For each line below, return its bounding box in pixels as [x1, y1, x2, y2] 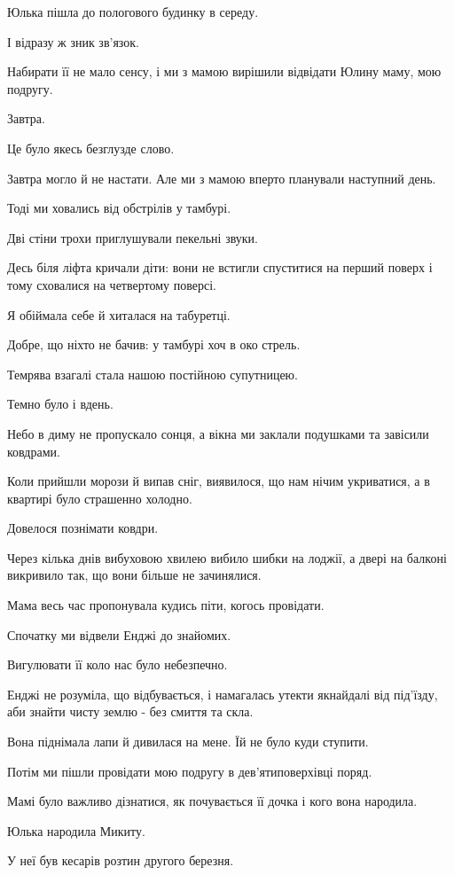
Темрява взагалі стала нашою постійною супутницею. [7, 364, 298, 383]
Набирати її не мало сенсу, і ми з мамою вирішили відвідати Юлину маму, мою [7, 62, 442, 81]
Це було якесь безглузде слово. [7, 138, 175, 157]
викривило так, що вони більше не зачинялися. [7, 566, 262, 584]
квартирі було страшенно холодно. [7, 488, 192, 507]
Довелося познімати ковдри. [7, 519, 159, 537]
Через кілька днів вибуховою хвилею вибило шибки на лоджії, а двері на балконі [7, 548, 447, 566]
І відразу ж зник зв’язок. [7, 32, 139, 51]
